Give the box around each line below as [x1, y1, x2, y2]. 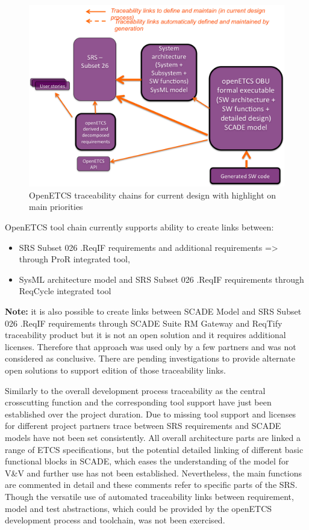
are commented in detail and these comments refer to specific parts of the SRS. [5, 478, 298, 491]
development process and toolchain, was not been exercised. [5, 514, 225, 526]
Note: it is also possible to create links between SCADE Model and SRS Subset [5, 305, 302, 318]
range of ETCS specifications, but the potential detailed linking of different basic [5, 443, 304, 455]
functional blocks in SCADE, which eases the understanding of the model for [5, 455, 289, 467]
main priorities [29, 200, 83, 213]
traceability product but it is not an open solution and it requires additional [5, 328, 286, 341]
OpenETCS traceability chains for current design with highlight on [29, 188, 276, 201]
